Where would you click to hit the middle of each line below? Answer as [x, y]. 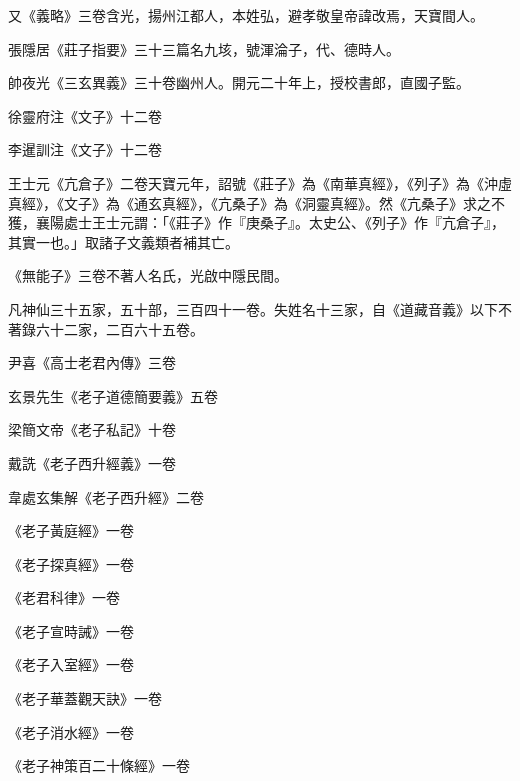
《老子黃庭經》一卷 [71, 530]
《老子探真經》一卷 [71, 563]
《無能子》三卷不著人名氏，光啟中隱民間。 [148, 275]
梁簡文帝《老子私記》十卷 [92, 429]
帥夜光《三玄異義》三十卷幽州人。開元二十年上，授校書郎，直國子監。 [239, 82]
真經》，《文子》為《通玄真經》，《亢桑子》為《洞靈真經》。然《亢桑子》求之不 [256, 202]
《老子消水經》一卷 [71, 731]
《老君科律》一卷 [64, 597]
